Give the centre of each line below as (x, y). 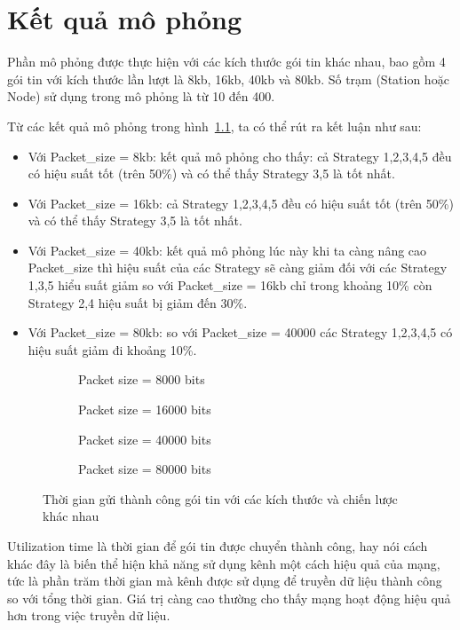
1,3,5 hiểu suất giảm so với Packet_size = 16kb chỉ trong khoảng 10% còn (230, 285)
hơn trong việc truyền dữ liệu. (89, 615)
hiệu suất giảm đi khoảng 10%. (112, 349)
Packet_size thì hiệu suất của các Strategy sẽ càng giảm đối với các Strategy (238, 268)
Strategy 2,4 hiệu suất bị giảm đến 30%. (138, 302)
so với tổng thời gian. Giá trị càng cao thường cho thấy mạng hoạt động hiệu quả (229, 598)
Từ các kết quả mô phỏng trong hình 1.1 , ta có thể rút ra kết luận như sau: (214, 126)
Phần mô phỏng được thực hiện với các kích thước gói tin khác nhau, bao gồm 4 (226, 62)
